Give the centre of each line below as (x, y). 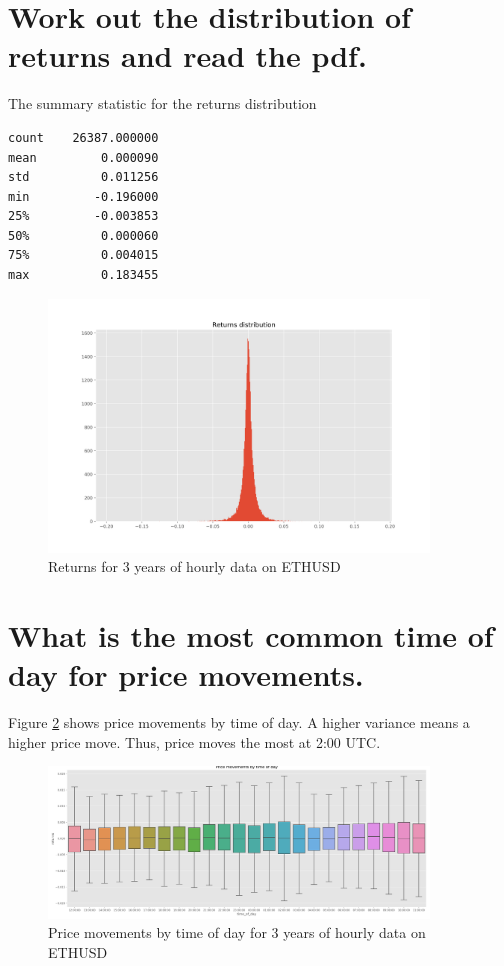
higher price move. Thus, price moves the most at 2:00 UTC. (194, 741)
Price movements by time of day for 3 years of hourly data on (237, 932)
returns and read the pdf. (187, 55)
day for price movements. (186, 674)
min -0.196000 (83, 196)
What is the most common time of (251, 635)
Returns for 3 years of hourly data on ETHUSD (194, 566)
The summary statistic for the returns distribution (162, 103)
